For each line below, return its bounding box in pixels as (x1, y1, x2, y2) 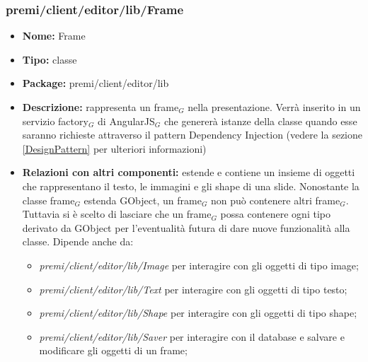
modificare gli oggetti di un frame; (39, 343, 188, 358)
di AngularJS (98, 113, 155, 128)
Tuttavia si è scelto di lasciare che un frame (22, 206, 212, 221)
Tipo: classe (22, 52, 77, 66)
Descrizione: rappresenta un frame (22, 100, 179, 114)
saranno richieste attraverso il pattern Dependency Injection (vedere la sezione (22, 127, 363, 142)
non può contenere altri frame (211, 192, 340, 207)
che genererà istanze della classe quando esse (163, 113, 357, 128)
